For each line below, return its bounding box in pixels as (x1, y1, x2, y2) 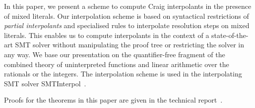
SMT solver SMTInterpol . (4, 78, 86, 88)
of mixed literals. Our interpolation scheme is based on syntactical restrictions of (4, 10, 249, 21)
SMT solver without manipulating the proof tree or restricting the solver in (15, 39, 244, 50)
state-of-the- (211, 30, 249, 40)
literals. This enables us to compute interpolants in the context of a (4, 30, 209, 40)
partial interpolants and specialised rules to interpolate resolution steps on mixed (4, 20, 250, 31)
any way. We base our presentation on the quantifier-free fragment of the (4, 49, 225, 59)
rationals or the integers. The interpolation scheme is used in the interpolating (4, 69, 242, 79)
